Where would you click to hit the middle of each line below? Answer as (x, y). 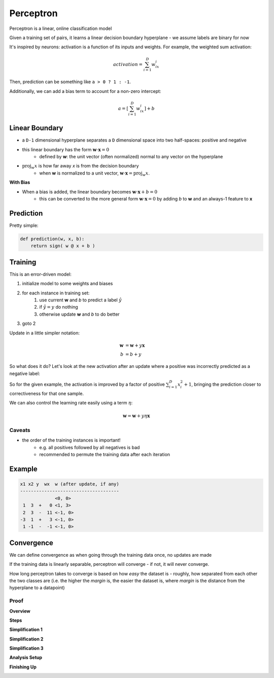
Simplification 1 (26, 630)
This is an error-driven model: (41, 274)
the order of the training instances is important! (71, 440)
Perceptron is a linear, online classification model (61, 28)
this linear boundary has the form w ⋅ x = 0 (65, 149)
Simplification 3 (26, 648)
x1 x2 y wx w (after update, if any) (70, 484)
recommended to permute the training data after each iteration (105, 454)
